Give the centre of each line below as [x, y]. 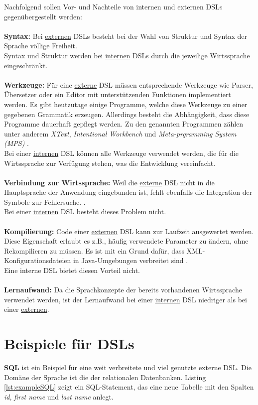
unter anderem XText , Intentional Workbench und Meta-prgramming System [120, 133]
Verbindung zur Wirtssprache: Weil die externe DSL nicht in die [109, 182]
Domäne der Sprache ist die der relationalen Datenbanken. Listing [105, 377]
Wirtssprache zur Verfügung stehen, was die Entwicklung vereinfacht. [110, 163]
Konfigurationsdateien [38, 260]
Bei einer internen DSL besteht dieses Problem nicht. [85, 211]
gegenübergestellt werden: [43, 16]
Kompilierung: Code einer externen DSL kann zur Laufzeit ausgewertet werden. [129, 231]
